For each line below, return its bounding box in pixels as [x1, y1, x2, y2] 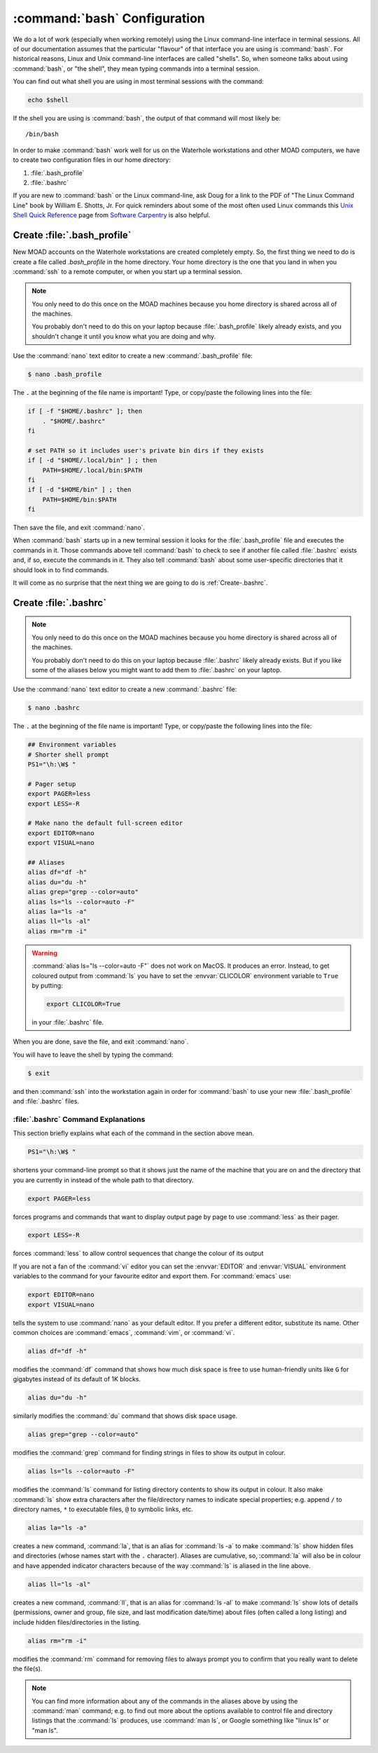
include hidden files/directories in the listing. [13, 1618, 141, 1626]
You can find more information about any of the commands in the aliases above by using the [31, 1697, 298, 1705]
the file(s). [13, 1664, 43, 1672]
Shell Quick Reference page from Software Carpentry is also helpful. [13, 211, 211, 219]
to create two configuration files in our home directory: [13, 156, 171, 164]
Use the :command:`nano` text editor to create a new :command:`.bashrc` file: [13, 685, 237, 693]
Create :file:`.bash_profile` [13, 229, 132, 241]
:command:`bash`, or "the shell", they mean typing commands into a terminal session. [13, 64, 260, 73]
